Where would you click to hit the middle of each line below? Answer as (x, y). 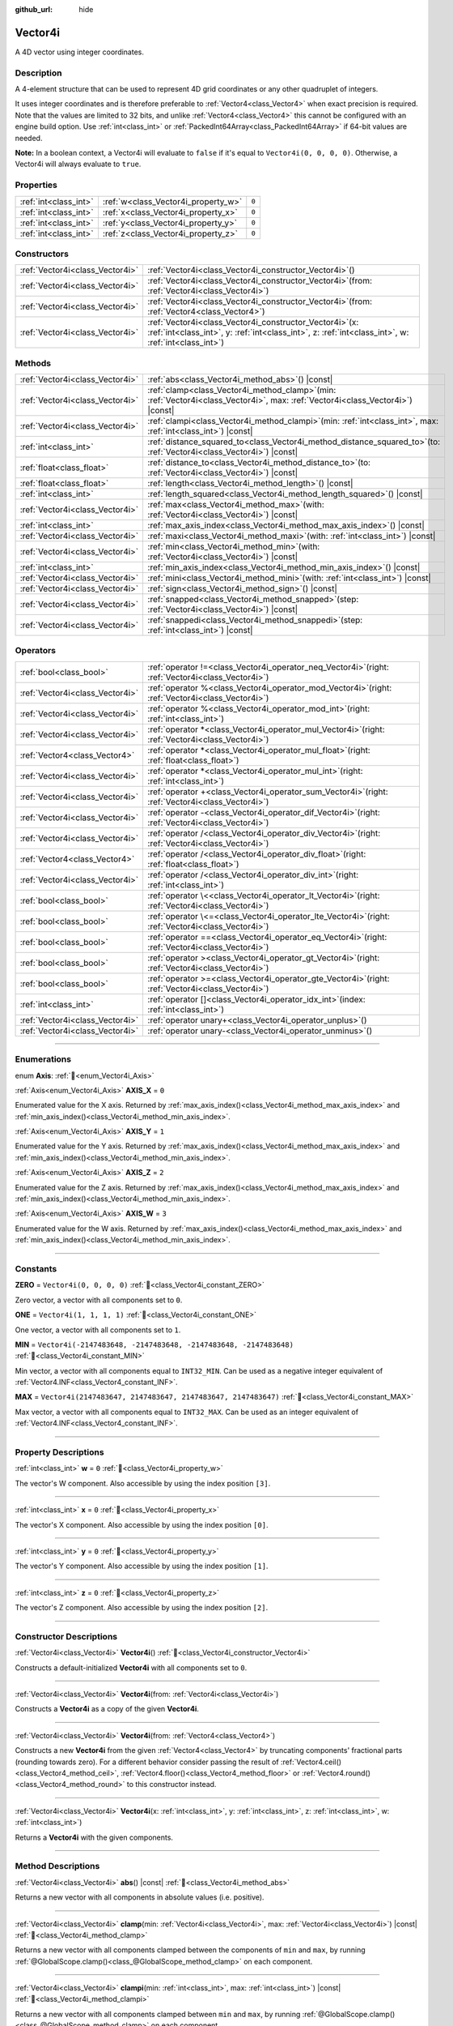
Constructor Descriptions (66, 1636)
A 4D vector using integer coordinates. (80, 52)
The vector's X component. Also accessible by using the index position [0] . (142, 1524)
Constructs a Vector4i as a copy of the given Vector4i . (107, 1709)
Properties (36, 185)
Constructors (42, 254)
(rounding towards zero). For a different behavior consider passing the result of (147, 1762)
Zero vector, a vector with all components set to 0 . (99, 1300)
